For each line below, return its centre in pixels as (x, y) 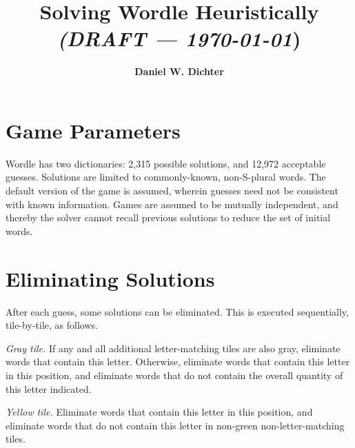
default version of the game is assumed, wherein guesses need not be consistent (172, 191)
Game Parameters (93, 130)
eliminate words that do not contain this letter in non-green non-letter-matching (175, 425)
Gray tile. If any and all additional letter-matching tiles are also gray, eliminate (173, 348)
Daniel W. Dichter (179, 71)
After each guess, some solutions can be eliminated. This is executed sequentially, (177, 311)
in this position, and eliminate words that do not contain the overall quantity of (174, 375)
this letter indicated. (49, 388)
